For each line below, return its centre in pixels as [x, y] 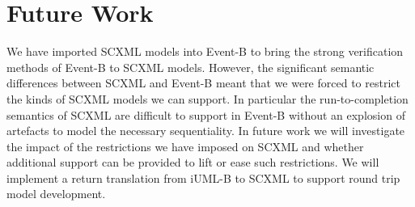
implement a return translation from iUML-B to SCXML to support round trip [203, 177]
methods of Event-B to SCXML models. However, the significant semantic [191, 67]
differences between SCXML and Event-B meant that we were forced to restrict [203, 83]
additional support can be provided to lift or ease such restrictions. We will [193, 162]
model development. [56, 194]
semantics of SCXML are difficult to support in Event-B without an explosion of [206, 114]
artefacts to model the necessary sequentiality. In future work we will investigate [206, 131]
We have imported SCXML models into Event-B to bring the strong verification [205, 51]
